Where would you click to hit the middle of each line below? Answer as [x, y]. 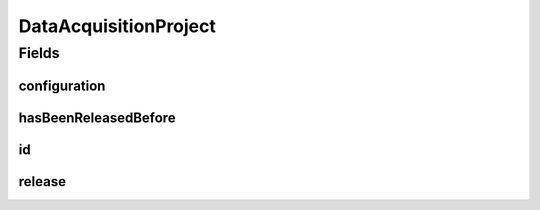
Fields [39, 53]
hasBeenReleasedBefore [97, 117]
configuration [62, 85]
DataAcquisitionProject [117, 26]
